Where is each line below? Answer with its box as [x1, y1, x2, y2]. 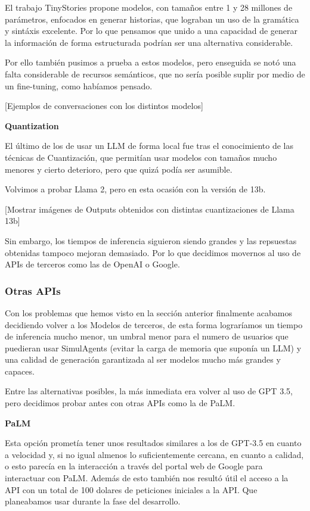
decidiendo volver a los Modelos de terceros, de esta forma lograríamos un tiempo [5, 318, 303, 331]
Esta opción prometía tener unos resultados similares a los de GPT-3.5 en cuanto [5, 437, 302, 449]
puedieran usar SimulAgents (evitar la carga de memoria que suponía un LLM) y [5, 341, 302, 354]
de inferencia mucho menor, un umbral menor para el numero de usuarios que [5, 330, 289, 342]
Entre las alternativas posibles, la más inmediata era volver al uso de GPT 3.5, [5, 385, 293, 397]
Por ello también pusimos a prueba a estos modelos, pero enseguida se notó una [5, 56, 296, 68]
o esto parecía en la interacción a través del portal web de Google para [5, 460, 263, 472]
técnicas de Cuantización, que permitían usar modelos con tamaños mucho [5, 151, 277, 163]
